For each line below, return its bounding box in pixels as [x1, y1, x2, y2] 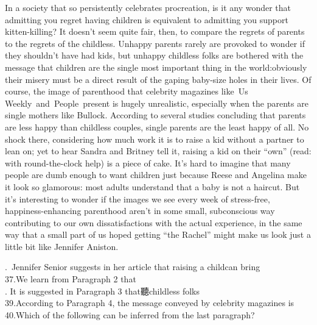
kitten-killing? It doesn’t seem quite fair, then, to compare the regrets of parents [5, 25, 305, 38]
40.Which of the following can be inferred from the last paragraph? [5, 308, 255, 321]
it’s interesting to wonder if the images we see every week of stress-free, [5, 192, 270, 205]
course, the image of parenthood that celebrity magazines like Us [5, 85, 248, 98]
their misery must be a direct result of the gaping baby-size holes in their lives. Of [5, 73, 312, 85]
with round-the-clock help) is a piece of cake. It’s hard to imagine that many [5, 156, 291, 169]
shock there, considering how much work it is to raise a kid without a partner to [5, 132, 304, 145]
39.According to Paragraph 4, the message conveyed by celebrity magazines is [5, 296, 294, 309]
